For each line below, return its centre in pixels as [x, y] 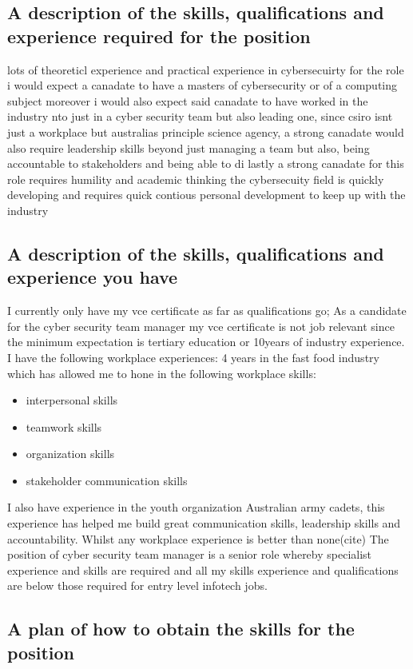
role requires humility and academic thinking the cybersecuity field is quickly [196, 179]
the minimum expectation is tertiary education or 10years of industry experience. [206, 342]
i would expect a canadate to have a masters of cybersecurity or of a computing [203, 85]
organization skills [70, 454]
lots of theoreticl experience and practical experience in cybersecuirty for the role [206, 69]
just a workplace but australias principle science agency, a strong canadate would [206, 131]
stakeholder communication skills [107, 480]
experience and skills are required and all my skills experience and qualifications [203, 569]
